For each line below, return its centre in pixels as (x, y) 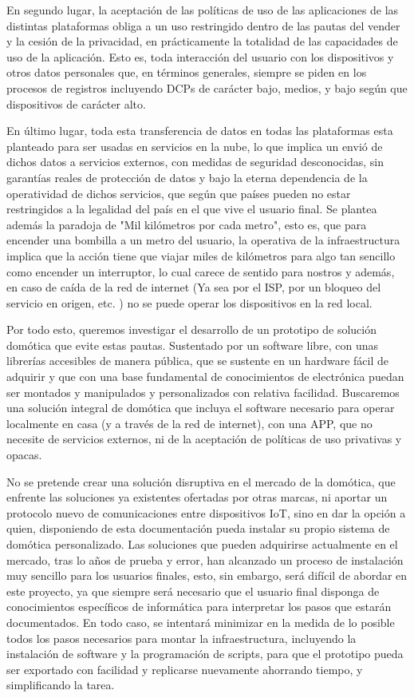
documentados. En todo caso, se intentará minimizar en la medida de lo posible (201, 622)
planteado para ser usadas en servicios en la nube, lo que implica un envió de (195, 146)
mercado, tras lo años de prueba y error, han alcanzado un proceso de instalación (205, 559)
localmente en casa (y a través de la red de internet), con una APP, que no (189, 423)
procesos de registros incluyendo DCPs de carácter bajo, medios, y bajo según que (207, 87)
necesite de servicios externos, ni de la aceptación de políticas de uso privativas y (204, 439)
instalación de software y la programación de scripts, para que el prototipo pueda (205, 654)
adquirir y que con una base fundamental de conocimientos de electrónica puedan (205, 377)
